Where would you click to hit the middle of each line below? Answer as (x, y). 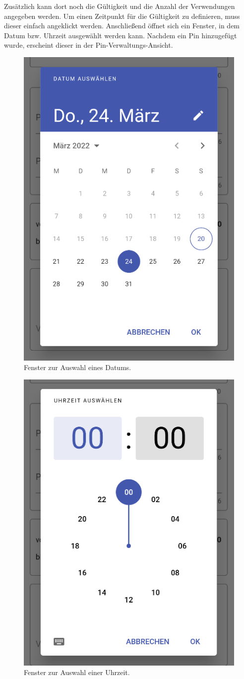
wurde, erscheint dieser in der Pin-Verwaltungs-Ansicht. (89, 45)
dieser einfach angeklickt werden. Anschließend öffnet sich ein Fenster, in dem (122, 26)
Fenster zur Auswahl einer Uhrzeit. (77, 672)
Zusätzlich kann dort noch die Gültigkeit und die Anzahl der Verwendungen (120, 6)
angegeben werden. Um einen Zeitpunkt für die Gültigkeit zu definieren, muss (122, 16)
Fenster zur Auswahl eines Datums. (78, 367)
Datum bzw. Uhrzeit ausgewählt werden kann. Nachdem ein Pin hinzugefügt (121, 35)
